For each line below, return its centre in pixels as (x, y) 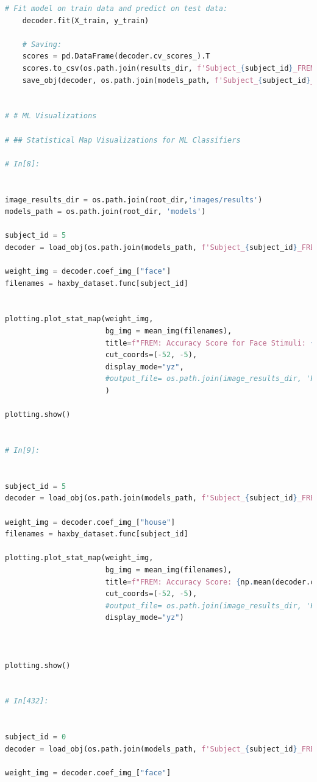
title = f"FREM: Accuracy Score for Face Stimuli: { (210, 343)
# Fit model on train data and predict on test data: (116, 9)
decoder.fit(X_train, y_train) (86, 20)
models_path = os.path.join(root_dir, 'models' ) (105, 212)
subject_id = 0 (36, 737)
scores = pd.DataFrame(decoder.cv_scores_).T (116, 56)
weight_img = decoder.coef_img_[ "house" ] (90, 522)
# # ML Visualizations (51, 116)
